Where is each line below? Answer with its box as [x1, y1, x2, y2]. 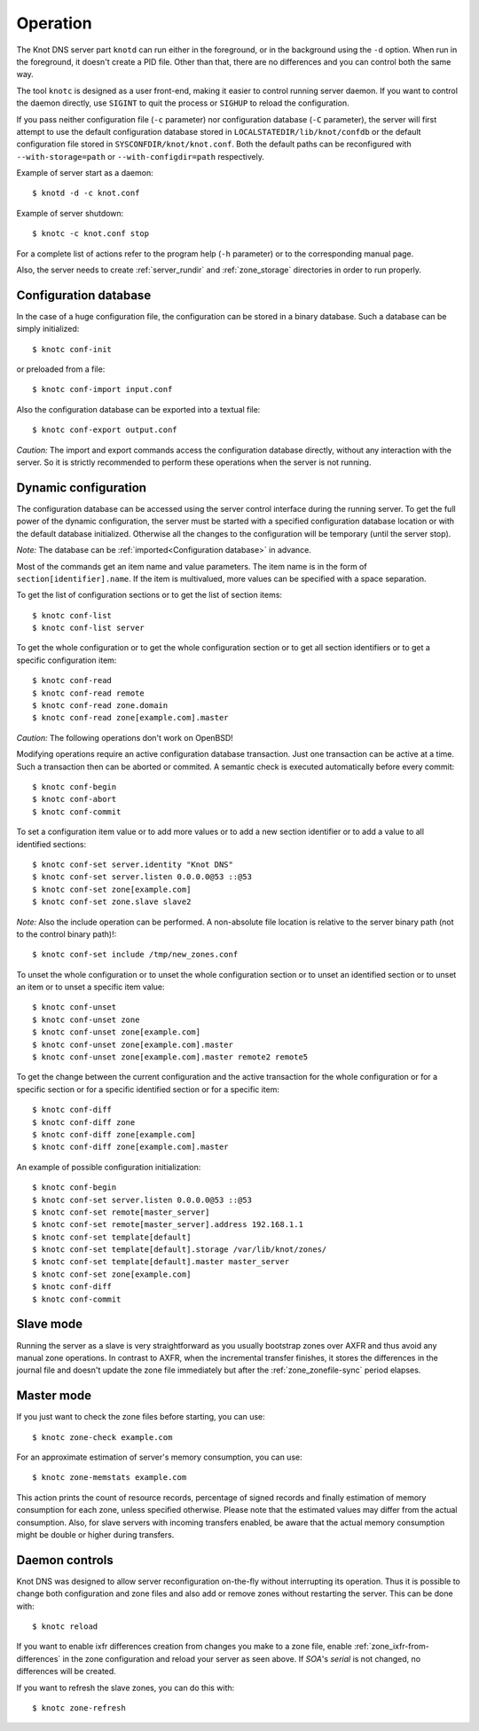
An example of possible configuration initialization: [16, 1161, 201, 1172]
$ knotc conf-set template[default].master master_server [32, 1256, 290, 1267]
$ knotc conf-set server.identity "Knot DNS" [32, 859, 234, 869]
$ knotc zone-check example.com [32, 1432, 173, 1442]
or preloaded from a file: [16, 364, 106, 374]
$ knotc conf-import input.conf [32, 384, 173, 395]
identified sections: [16, 838, 87, 849]
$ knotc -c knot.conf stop [32, 229, 150, 239]
